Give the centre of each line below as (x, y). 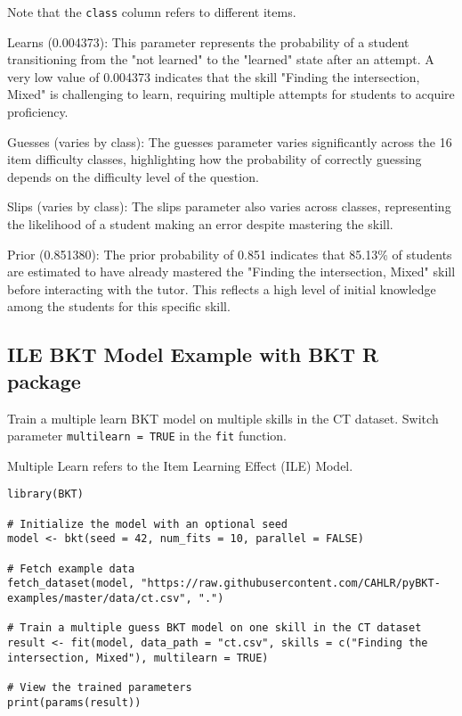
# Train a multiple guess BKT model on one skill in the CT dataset (215, 628)
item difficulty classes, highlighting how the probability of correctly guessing (215, 159)
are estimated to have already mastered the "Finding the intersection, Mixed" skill (231, 272)
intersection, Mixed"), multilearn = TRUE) (138, 658)
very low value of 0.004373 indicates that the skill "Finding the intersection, (214, 76)
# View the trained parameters (100, 687)
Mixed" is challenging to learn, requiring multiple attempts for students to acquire (231, 94)
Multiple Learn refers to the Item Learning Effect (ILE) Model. (180, 465)
